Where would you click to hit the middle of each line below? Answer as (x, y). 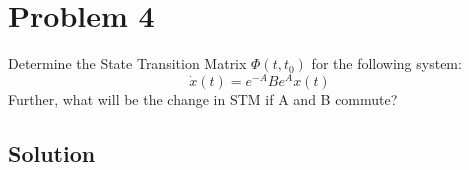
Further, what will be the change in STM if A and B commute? (203, 98)
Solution (52, 152)
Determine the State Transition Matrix (127, 63)
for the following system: (386, 63)
